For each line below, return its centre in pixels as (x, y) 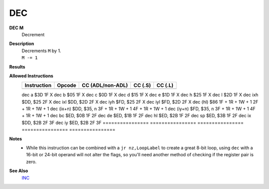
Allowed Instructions (31, 76)
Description (22, 44)
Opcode (67, 85)
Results (17, 66)
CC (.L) (165, 85)
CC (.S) (142, 85)
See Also (19, 171)
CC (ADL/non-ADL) (105, 85)
